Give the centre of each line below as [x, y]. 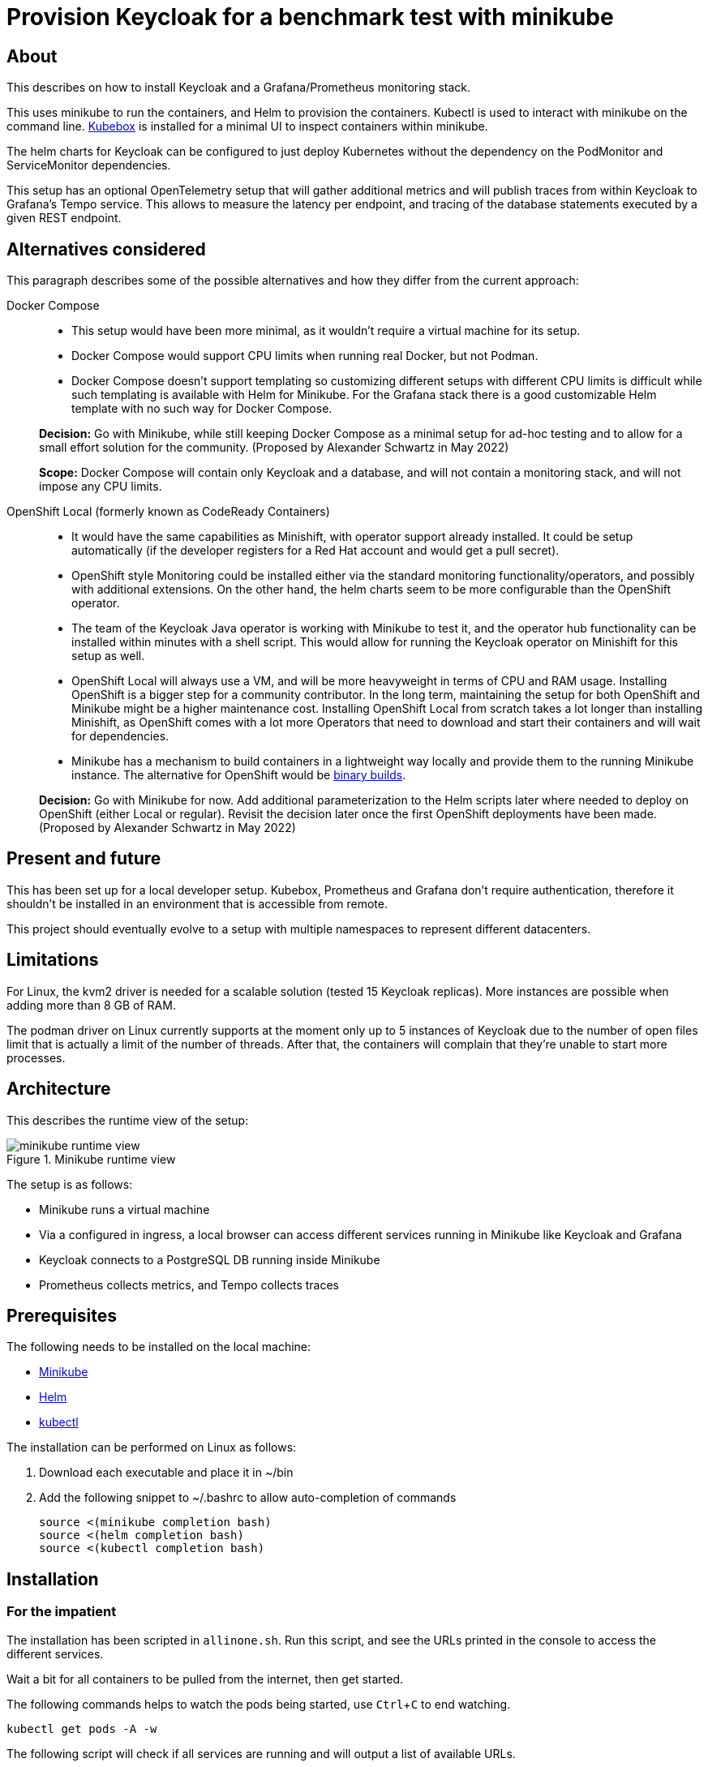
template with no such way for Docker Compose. [202, 409]
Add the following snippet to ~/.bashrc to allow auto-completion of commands [248, 1498]
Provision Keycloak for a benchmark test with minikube [310, 17]
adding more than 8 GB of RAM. [91, 1005]
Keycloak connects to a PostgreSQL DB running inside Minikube [210, 1259]
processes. [36, 1057]
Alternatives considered [106, 249]
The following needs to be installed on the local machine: [159, 1347]
